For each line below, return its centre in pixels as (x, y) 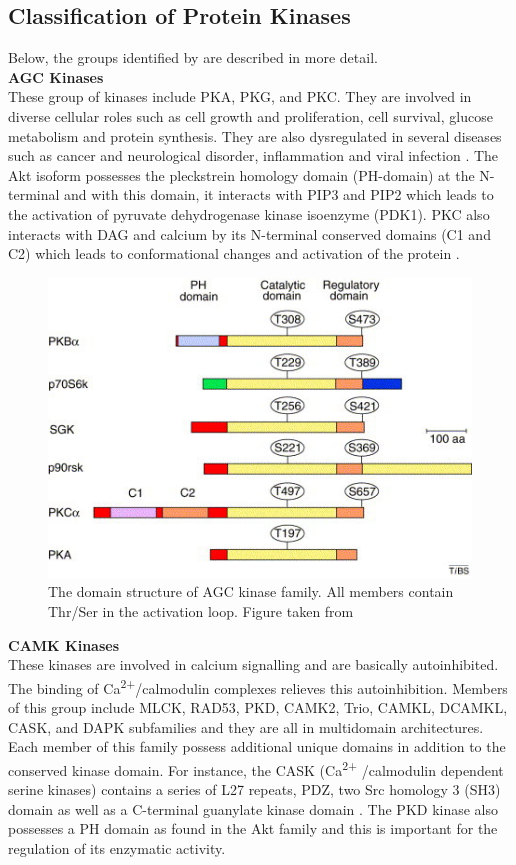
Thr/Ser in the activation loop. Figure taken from (201, 610)
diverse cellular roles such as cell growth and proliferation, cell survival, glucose (250, 115)
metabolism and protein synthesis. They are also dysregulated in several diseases (255, 135)
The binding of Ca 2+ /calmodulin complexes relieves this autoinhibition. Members (258, 686)
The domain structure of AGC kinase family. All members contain (251, 591)
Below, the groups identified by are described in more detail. (193, 57)
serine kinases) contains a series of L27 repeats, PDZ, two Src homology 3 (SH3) (254, 789)
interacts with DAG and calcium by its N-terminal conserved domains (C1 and (249, 233)
